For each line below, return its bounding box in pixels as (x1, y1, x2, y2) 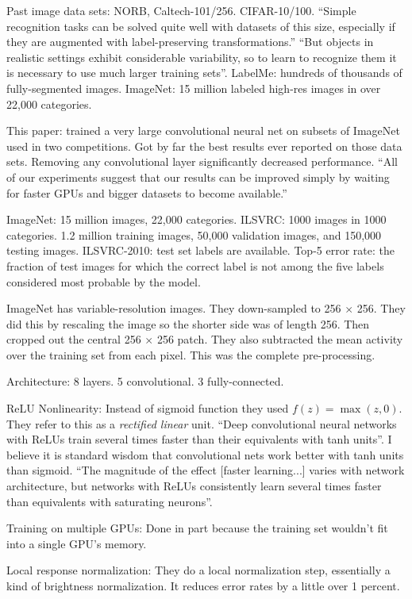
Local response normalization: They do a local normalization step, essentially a (6, 562, 391, 578)
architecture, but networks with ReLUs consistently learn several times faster (6, 478, 382, 494)
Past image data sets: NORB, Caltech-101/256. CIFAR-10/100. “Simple (6, 2, 356, 18)
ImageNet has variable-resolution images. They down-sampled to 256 (6, 300, 341, 317)
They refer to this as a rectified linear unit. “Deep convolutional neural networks (6, 415, 397, 432)
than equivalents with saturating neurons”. (6, 493, 213, 509)
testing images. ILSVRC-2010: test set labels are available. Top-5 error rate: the (6, 242, 395, 259)
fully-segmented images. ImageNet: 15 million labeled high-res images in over (6, 79, 381, 96)
